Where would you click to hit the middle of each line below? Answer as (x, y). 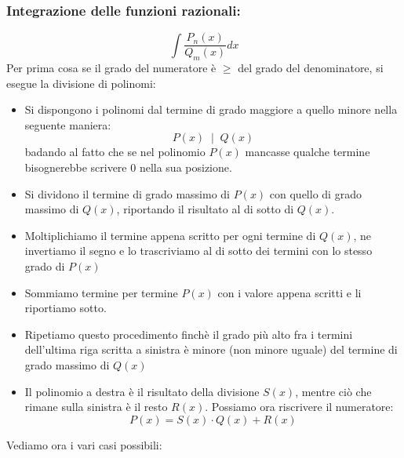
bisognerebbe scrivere (76, 167)
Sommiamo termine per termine (101, 292)
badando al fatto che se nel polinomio (115, 152)
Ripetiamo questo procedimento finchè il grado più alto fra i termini (189, 334)
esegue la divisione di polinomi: (81, 83)
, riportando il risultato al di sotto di (205, 209)
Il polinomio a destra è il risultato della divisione (142, 391)
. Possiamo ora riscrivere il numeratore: (299, 407)
